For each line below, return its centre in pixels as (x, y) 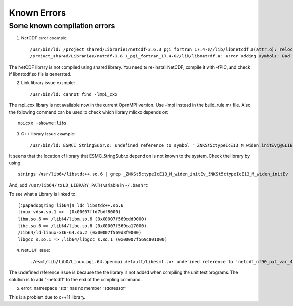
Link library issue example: (48, 83)
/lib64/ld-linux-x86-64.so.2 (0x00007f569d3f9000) (80, 232)
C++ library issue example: (48, 134)
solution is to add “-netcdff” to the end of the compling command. (75, 279)
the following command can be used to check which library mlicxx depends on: (89, 112)
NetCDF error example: (44, 38)
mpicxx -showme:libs (42, 123)
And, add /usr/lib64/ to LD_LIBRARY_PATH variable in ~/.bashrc (79, 185)
